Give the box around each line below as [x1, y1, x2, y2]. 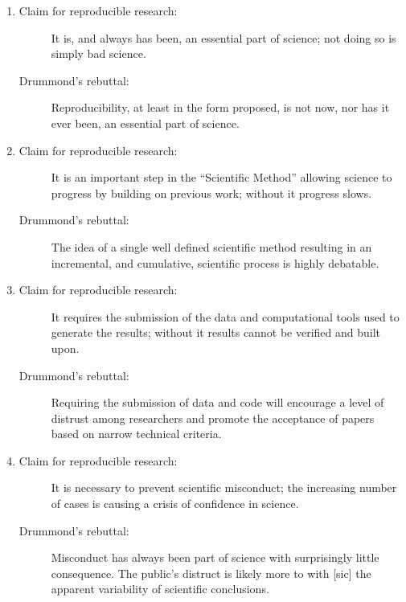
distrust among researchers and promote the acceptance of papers [51, 409, 375, 426]
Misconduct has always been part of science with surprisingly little [51, 549, 379, 566]
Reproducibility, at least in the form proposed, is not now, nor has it [51, 99, 390, 116]
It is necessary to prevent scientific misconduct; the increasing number [51, 479, 397, 496]
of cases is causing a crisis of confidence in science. [51, 495, 299, 512]
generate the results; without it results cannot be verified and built [51, 324, 381, 341]
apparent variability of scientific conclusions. [51, 580, 269, 597]
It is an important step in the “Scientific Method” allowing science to [51, 169, 392, 186]
